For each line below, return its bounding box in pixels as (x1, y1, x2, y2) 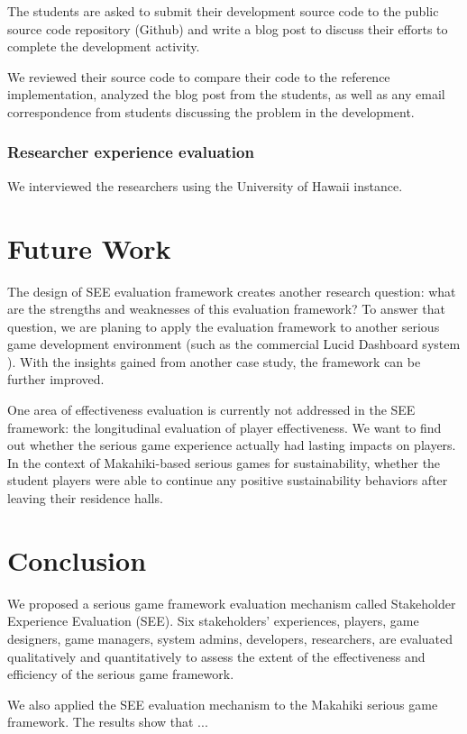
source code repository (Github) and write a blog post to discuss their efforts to (7, 19, 448, 38)
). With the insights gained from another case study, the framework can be (7, 352, 421, 371)
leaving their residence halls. (7, 489, 163, 508)
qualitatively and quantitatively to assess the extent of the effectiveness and (7, 647, 426, 665)
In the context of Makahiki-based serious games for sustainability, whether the (7, 453, 441, 472)
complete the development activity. (7, 37, 200, 56)
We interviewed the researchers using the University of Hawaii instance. (7, 176, 403, 195)
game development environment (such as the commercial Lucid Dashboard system (7, 335, 461, 353)
